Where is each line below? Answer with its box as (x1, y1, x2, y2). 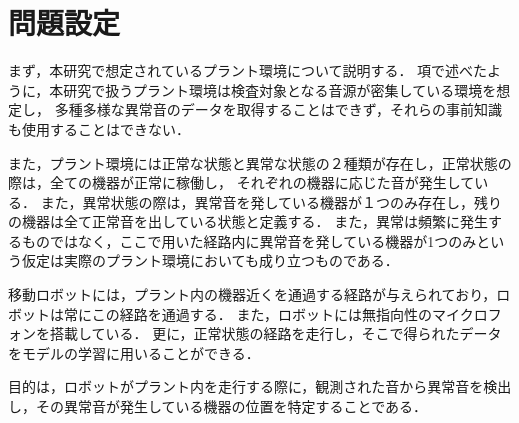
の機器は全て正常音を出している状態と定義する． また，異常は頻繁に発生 (8, 211, 488, 232)
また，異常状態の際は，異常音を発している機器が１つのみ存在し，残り (40, 191, 502, 212)
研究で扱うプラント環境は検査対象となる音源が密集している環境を (63, 79, 497, 100)
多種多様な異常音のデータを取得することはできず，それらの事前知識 (54, 99, 502, 120)
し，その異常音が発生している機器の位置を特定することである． (8, 396, 428, 417)
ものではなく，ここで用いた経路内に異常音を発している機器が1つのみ (21, 230, 477, 251)
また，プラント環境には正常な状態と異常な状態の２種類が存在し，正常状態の (8, 152, 512, 173)
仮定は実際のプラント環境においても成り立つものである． (21, 250, 399, 271)
